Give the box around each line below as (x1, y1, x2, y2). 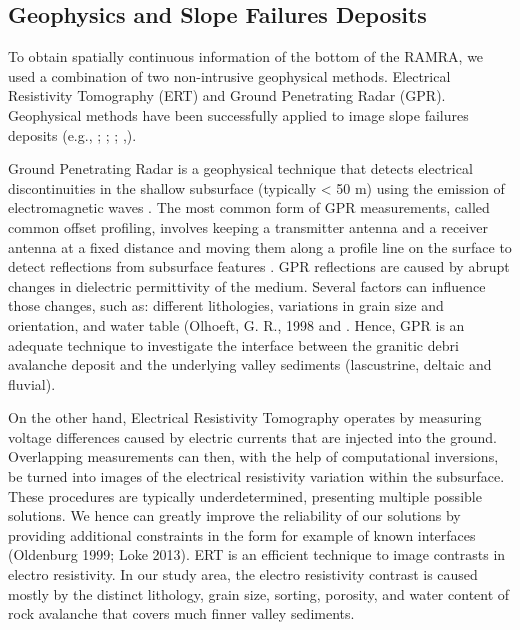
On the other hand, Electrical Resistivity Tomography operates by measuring (8, 407, 482, 428)
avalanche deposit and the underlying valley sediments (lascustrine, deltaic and (8, 354, 492, 375)
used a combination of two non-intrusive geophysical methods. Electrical (8, 65, 451, 86)
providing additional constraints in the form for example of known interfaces (8, 524, 476, 545)
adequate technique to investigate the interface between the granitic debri (8, 334, 459, 355)
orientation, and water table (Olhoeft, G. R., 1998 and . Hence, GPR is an (8, 314, 465, 335)
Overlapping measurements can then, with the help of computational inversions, (8, 446, 499, 467)
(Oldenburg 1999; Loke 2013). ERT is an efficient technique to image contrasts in (8, 544, 506, 565)
